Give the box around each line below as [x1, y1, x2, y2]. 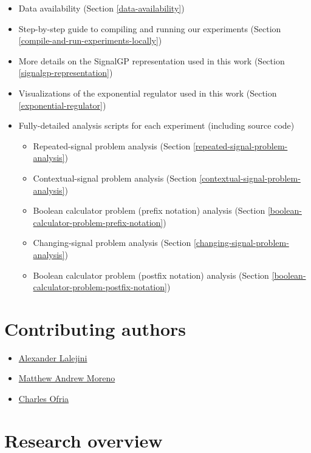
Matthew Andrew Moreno [18, 372, 115, 384]
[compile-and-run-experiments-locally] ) [18, 34, 162, 47]
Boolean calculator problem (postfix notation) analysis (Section [33, 268, 269, 281]
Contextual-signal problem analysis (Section [33, 171, 197, 184]
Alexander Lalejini [18, 351, 87, 364]
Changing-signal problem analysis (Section [33, 236, 191, 249]
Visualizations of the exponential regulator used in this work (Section [18, 86, 277, 99]
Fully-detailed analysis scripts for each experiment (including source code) [18, 119, 295, 132]
